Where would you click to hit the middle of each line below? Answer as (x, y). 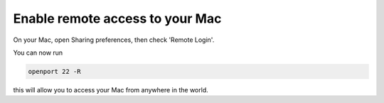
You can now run (38, 53)
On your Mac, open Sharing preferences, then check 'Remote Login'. (114, 40)
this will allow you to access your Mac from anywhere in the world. (111, 90)
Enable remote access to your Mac (117, 18)
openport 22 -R (54, 71)
